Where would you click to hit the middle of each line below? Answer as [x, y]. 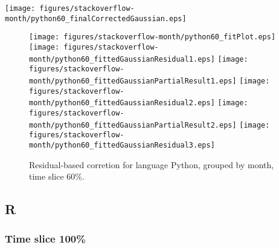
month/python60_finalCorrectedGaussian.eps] [96, 18]
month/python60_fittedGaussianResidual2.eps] [122, 103]
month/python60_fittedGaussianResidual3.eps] [122, 145]
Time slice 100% [45, 239]
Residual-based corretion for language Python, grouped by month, [152, 164]
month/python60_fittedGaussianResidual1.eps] [122, 59]
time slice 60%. [57, 176]
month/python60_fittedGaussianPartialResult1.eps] [133, 81]
